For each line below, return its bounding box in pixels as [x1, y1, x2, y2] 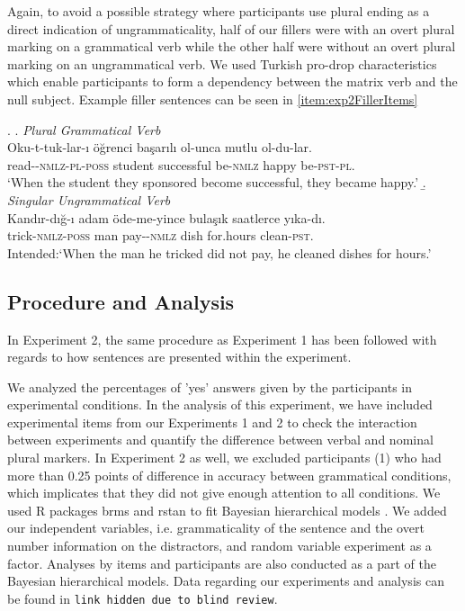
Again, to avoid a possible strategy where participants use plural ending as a [7, 2, 430, 20]
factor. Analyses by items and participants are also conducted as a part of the [7, 553, 436, 572]
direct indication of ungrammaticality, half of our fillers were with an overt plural [7, 19, 455, 38]
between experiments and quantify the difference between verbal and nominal [7, 430, 434, 449]
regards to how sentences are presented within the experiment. [7, 347, 352, 366]
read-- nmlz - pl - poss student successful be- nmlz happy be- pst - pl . [7, 155, 355, 174]
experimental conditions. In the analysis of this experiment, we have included [7, 395, 433, 414]
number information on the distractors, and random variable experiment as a [7, 536, 432, 555]
